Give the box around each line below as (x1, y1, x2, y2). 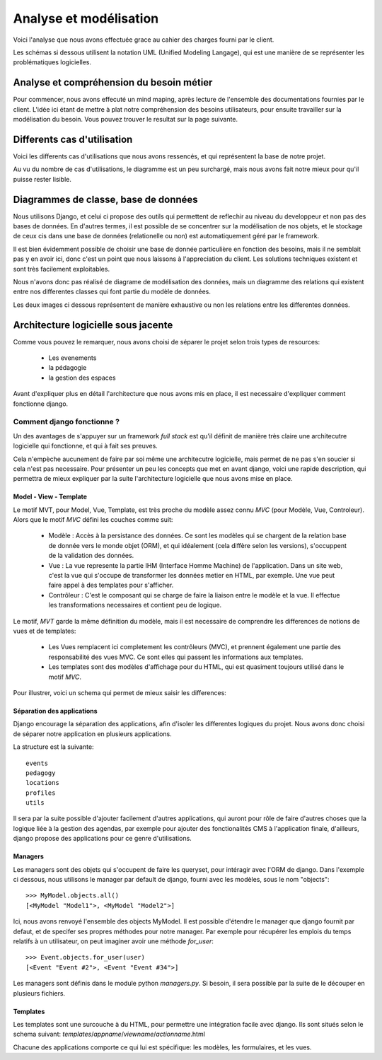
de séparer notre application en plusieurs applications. (13, 729, 173, 738)
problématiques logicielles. (13, 58, 92, 66)
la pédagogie (48, 363, 87, 372)
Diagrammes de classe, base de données (13, 193, 198, 205)
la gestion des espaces (48, 373, 116, 382)
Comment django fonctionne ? (13, 417, 120, 427)
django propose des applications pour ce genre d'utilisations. (13, 834, 192, 843)
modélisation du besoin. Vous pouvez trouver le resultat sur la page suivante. (13, 115, 238, 124)
